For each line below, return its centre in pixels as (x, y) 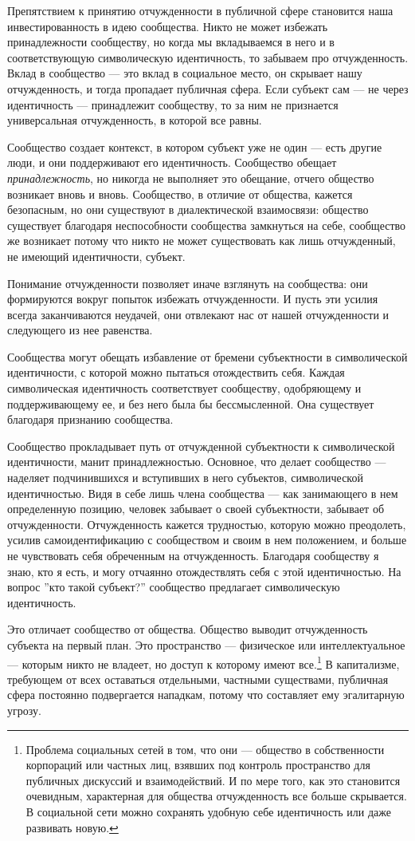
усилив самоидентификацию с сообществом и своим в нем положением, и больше (207, 540)
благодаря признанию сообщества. (90, 419)
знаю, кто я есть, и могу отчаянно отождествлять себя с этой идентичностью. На (204, 571)
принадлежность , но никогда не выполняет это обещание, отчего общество (191, 178)
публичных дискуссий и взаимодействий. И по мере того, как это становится (213, 780)
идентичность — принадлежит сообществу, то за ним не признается (173, 104)
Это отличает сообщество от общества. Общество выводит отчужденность (188, 629)
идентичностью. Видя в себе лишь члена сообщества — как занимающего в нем (203, 493)
